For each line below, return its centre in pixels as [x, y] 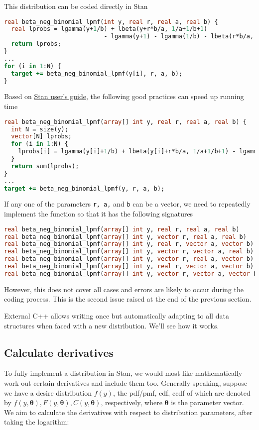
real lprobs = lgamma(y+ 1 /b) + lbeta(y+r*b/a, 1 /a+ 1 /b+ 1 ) [109, 29]
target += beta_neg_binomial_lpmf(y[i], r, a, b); [97, 73]
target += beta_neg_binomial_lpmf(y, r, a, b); [84, 188]
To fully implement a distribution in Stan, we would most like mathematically [123, 373]
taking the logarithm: [37, 422]
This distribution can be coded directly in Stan [76, 6]
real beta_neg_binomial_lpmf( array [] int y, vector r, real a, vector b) [129, 259]
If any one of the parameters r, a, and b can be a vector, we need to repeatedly [127, 204]
